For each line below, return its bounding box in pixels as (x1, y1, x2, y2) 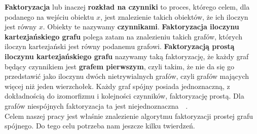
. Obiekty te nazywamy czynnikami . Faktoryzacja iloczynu (43, 21, 239, 32)
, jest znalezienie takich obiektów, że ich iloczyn (100, 11, 248, 22)
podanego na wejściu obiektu (5, 11, 94, 22)
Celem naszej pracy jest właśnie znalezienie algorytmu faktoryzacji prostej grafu (5, 110, 253, 121)
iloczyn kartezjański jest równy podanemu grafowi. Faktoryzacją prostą (5, 41, 235, 52)
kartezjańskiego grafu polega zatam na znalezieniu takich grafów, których (5, 31, 242, 41)
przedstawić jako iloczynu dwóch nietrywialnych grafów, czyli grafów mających (5, 71, 249, 81)
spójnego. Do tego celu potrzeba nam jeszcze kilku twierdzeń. (5, 120, 195, 131)
